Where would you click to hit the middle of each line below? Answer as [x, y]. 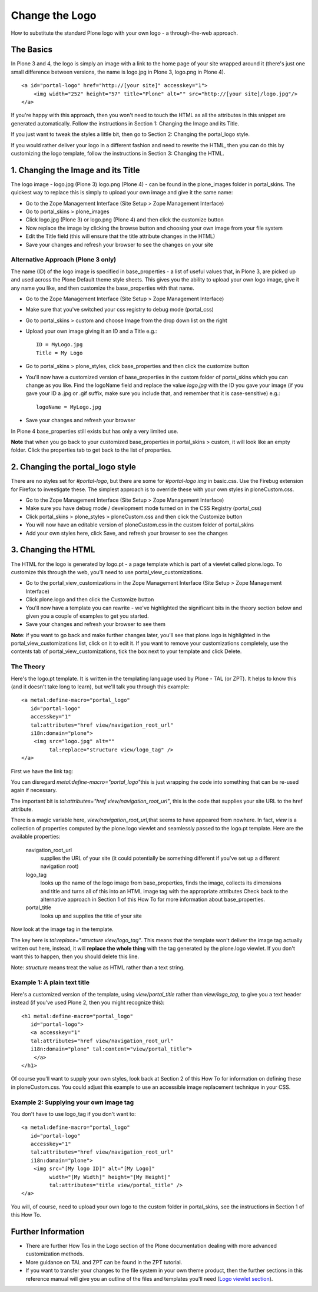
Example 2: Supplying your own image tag [72, 1102]
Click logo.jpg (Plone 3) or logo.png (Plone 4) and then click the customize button [125, 220]
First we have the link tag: [42, 771]
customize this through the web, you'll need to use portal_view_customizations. [107, 572]
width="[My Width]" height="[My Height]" [110, 1177]
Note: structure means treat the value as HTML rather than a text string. [98, 967]
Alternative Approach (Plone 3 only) [64, 260]
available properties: [36, 837]
